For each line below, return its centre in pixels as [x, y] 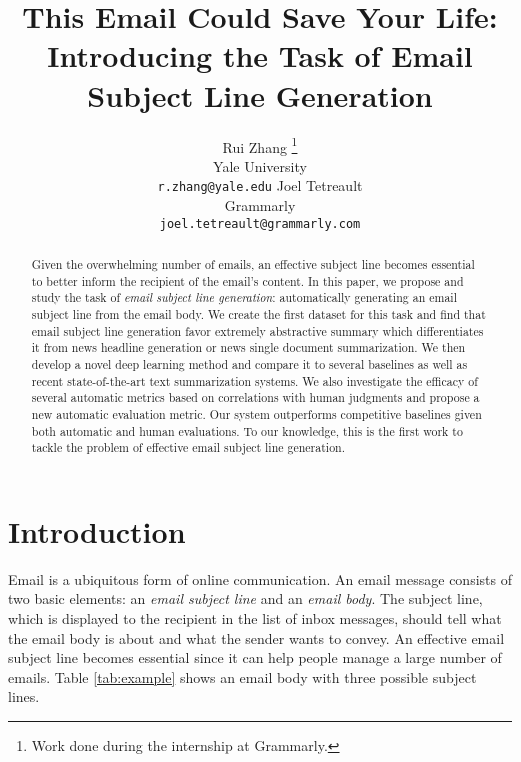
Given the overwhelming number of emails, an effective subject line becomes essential [253, 264]
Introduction [97, 530]
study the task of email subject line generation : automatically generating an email [244, 297]
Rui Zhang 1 [260, 145]
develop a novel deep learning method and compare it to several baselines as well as [249, 363]
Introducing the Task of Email [260, 55]
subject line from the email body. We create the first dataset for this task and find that [258, 314]
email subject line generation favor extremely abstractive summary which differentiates [257, 330]
